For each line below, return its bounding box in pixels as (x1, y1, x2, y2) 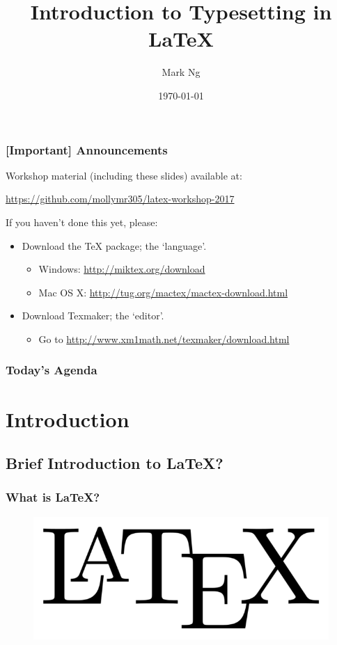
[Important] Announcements (6, 141, 168, 158)
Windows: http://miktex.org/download (38, 262, 205, 276)
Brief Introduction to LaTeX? (6, 452, 224, 474)
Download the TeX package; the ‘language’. (22, 238, 207, 253)
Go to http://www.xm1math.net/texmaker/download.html (38, 331, 290, 346)
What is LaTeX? (6, 488, 100, 506)
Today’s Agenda (6, 361, 97, 379)
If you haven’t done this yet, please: (6, 214, 158, 229)
